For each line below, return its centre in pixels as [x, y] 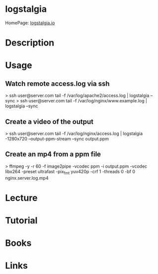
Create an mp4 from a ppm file [53, 154]
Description [30, 43]
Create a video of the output [49, 121]
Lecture [22, 198]
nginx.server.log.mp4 [27, 178]
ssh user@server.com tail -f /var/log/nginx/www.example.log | [84, 101]
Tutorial [22, 220]
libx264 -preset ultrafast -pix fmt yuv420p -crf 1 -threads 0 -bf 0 [70, 172]
